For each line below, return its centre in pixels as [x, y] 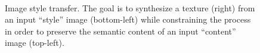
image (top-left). [35, 43]
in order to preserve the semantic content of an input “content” [120, 31]
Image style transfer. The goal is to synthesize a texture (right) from [130, 7]
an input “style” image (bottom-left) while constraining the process [128, 19]
